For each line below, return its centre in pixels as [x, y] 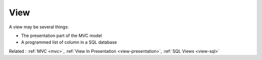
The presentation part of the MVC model [61, 36]
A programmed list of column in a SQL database [69, 42]
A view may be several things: [39, 27]
